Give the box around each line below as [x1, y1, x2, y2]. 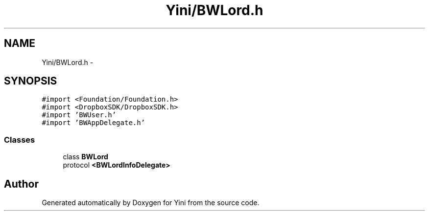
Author [4, 177, 39, 190]
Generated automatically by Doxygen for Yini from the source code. [42, 198, 260, 207]
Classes [4, 134, 35, 145]
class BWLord [63, 152, 108, 161]
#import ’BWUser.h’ [42, 111, 117, 119]
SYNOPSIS [4, 75, 57, 87]
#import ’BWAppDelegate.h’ [42, 119, 145, 127]
